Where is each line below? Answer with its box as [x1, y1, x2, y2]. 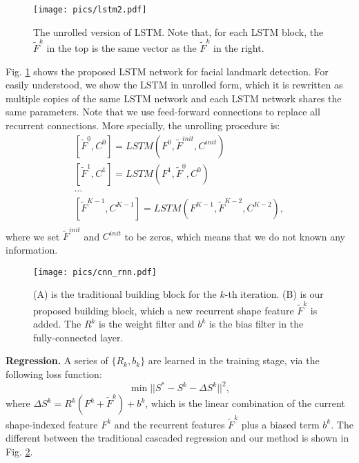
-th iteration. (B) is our [224, 287, 324, 301]
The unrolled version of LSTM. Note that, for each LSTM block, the [33, 24, 324, 39]
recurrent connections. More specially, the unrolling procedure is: [6, 117, 280, 132]
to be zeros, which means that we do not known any [124, 229, 345, 243]
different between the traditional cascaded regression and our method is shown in [6, 431, 349, 445]
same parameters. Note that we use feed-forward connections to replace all [6, 104, 320, 119]
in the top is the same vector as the [46, 40, 197, 55]
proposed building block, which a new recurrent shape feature [33, 303, 294, 317]
